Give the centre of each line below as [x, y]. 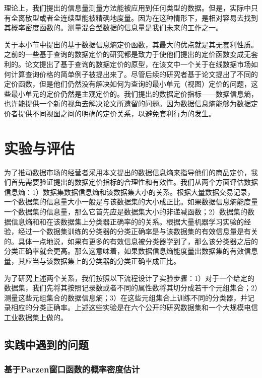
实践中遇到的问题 [46, 344]
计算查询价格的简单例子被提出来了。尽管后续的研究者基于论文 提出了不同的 [134, 74]
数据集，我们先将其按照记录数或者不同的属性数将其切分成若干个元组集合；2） [131, 288]
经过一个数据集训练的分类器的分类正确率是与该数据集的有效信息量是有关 [138, 231]
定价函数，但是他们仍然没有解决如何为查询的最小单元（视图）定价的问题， [127, 84]
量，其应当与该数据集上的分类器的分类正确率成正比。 [92, 261]
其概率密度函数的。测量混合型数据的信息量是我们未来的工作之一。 [113, 27]
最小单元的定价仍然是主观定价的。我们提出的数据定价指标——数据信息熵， [134, 93]
